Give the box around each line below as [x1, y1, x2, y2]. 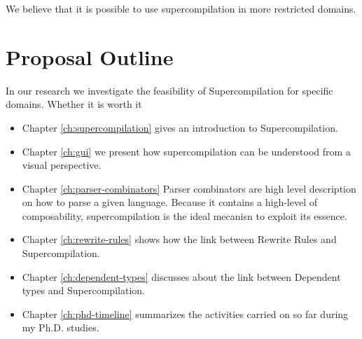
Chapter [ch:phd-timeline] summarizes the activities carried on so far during [22, 306, 349, 321]
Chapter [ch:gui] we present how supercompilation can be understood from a [22, 144, 351, 158]
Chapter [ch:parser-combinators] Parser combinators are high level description [22, 181, 356, 195]
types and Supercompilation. [22, 283, 145, 298]
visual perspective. [22, 158, 102, 172]
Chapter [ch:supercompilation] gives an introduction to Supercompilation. [22, 120, 338, 134]
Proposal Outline [6, 42, 174, 71]
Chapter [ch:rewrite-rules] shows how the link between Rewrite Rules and [22, 232, 337, 247]
